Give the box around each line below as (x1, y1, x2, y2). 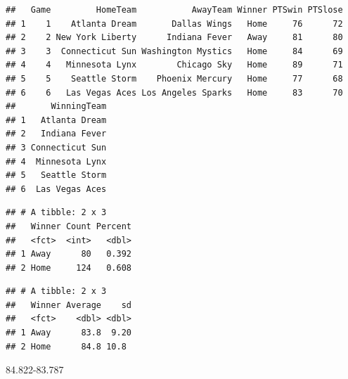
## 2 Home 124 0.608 (6, 262, 131, 273)
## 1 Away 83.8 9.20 (6, 328, 131, 338)
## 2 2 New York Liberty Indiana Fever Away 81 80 (6, 32, 343, 43)
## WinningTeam (6, 101, 107, 112)
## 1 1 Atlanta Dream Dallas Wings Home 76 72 (6, 18, 343, 29)
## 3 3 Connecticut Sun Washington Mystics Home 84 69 (6, 46, 343, 56)
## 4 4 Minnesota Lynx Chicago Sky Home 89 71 (6, 60, 343, 70)
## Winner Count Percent (6, 221, 131, 231)
